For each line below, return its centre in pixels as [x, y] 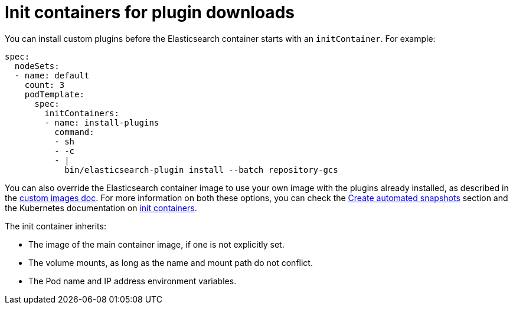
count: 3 [45, 85]
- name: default [52, 75]
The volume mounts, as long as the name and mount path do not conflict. [171, 262]
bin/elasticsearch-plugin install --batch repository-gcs [201, 170]
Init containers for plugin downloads [150, 12]
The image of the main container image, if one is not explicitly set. [156, 244]
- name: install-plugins [102, 122]
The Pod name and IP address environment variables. [133, 281]
